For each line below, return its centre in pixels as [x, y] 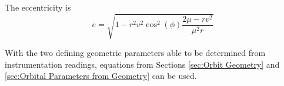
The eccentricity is [38, 7]
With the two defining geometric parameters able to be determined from [135, 53]
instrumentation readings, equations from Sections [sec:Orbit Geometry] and [142, 64]
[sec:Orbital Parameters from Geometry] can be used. [101, 76]
